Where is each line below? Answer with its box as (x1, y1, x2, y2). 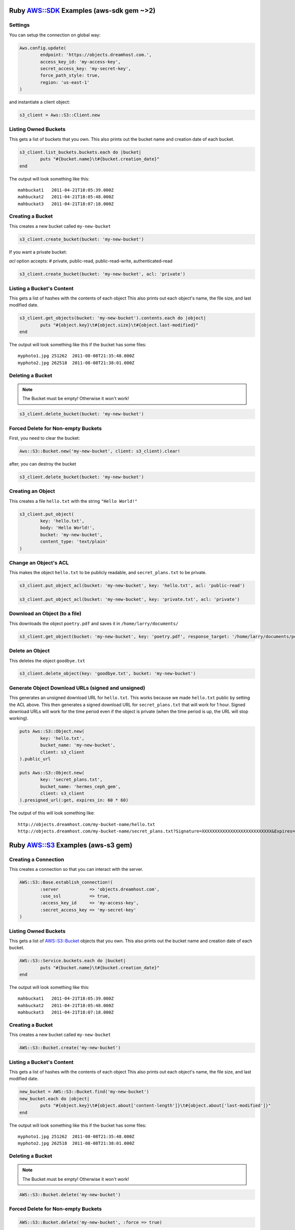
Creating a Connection (9, 856, 64, 863)
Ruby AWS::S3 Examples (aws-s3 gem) (9, 841, 133, 849)
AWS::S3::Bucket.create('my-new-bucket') (19, 1045, 121, 1050)
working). (9, 715, 29, 721)
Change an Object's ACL (9, 559, 69, 566)
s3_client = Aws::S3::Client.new (19, 112, 100, 118)
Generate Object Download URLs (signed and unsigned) (9, 684, 146, 691)
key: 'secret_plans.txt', (40, 777, 103, 782)
